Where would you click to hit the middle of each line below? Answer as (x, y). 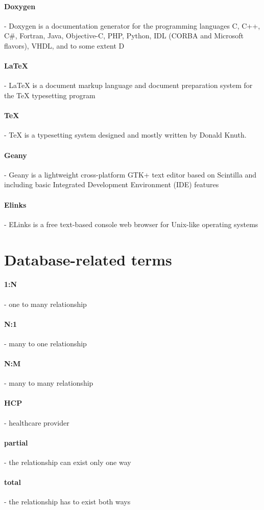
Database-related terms (88, 259)
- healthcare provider (37, 422)
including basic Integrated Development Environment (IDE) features (112, 184)
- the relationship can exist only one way (68, 462)
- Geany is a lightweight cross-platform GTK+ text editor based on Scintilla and (130, 174)
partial (16, 442)
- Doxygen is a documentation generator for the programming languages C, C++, (132, 25)
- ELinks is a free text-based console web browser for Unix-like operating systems (131, 224)
